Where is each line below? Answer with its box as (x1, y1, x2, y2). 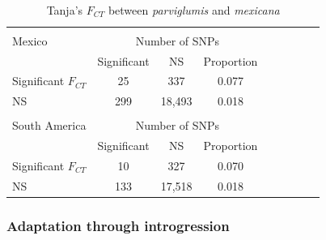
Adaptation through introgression (6, 215, 230, 235)
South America (12, 117, 87, 134)
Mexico (12, 32, 48, 49)
